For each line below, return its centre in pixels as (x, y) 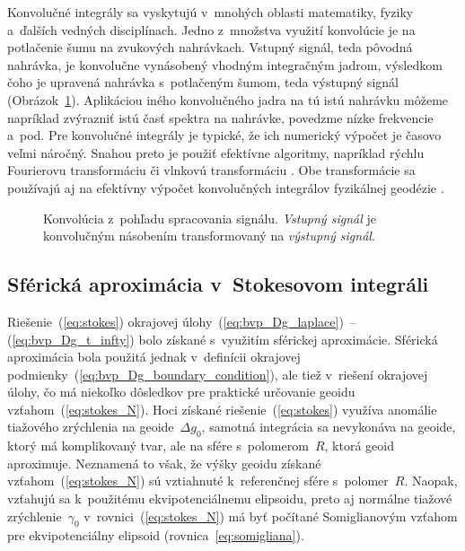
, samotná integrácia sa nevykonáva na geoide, (329, 427)
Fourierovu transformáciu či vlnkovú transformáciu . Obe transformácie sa (211, 170)
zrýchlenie (35, 516)
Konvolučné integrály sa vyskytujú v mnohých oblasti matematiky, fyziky (211, 12)
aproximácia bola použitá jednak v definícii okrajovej (154, 357)
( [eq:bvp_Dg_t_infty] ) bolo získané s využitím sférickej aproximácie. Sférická (223, 339)
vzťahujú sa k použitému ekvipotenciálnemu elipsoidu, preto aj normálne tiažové (230, 499)
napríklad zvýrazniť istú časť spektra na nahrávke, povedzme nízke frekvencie (220, 117)
